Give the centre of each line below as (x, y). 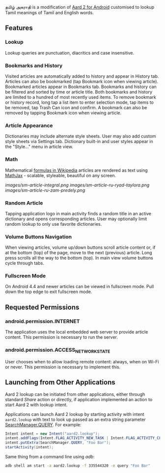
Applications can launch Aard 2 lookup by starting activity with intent (75, 414)
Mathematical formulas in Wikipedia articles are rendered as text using (77, 170)
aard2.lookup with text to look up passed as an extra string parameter (75, 419)
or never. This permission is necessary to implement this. (63, 367)
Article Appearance (29, 125)
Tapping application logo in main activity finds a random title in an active (78, 213)
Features (19, 28)
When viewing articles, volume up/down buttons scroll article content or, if (80, 247)
